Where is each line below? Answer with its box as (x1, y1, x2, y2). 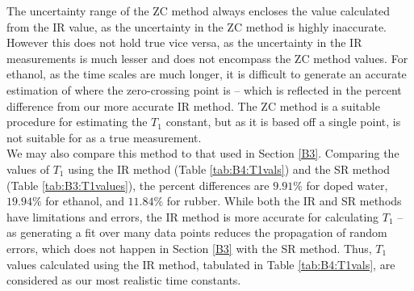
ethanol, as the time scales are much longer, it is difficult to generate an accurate (6, 65, 407, 82)
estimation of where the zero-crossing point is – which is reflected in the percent (6, 81, 402, 98)
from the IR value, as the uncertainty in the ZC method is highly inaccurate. (6, 18, 387, 35)
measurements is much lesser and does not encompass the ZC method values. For (6, 49, 408, 66)
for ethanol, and (45, 192, 124, 209)
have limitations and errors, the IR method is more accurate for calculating (6, 208, 379, 225)
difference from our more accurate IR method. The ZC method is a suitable (6, 97, 380, 114)
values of (6, 160, 49, 177)
